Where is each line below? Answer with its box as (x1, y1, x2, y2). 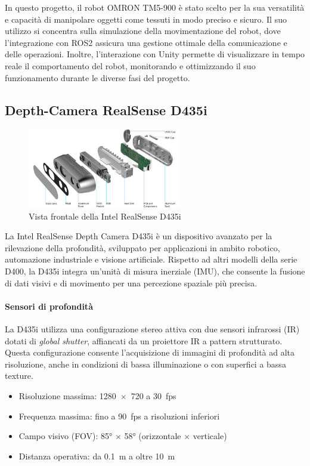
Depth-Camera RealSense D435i (5, 100, 207, 119)
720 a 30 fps (131, 389, 176, 402)
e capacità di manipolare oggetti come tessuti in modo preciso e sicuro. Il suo (5, 13, 287, 25)
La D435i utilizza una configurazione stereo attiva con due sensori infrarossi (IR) (5, 322, 300, 335)
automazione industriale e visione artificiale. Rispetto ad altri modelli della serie (5, 253, 297, 266)
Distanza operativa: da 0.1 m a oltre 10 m (18, 449, 175, 462)
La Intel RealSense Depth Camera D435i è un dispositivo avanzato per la (5, 230, 272, 242)
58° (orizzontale (124, 430, 181, 442)
